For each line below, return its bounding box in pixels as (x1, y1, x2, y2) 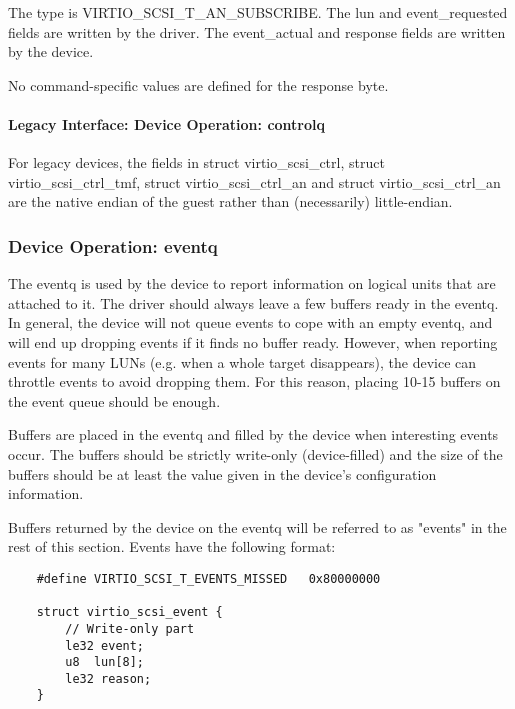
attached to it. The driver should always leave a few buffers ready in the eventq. (8, 292, 499, 313)
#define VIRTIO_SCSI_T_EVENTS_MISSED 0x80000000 (36, 571, 381, 586)
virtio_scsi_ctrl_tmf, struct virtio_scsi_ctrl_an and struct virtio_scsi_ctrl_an (8, 171, 501, 192)
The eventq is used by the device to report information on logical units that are (8, 273, 496, 294)
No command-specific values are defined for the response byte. (8, 74, 389, 95)
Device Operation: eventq (8, 233, 218, 258)
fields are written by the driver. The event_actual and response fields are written (8, 21, 506, 42)
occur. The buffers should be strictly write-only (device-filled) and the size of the (8, 443, 503, 464)
